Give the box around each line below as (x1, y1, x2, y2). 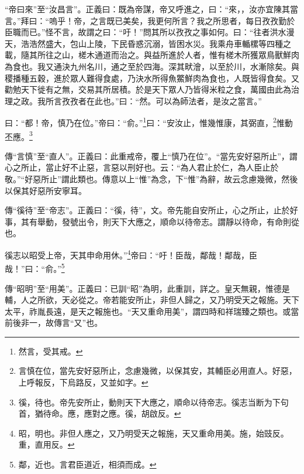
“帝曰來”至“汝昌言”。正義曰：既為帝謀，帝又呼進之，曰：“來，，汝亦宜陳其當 (5, 3, 299, 15)
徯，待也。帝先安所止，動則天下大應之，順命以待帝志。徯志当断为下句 (18, 395, 289, 408)
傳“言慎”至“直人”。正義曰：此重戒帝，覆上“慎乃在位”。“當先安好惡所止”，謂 (5, 149, 298, 162)
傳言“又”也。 (53, 316, 103, 329)
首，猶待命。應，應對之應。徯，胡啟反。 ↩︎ (18, 407, 181, 420)
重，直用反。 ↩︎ (18, 438, 75, 451)
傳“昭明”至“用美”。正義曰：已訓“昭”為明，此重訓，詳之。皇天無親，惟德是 (5, 282, 290, 294)
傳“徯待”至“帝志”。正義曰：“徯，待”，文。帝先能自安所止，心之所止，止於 (5, 204, 290, 216)
